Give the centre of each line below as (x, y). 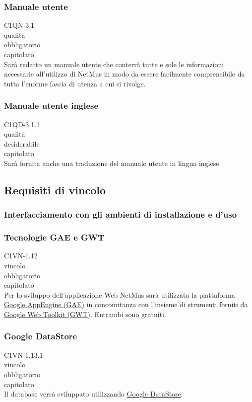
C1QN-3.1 (19, 25)
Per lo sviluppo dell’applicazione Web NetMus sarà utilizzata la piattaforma (120, 294)
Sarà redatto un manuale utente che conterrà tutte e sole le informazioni (114, 64)
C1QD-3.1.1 (22, 124)
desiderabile (22, 143)
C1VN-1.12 (21, 256)
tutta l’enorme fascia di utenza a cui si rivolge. (75, 83)
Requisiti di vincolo (55, 190)
